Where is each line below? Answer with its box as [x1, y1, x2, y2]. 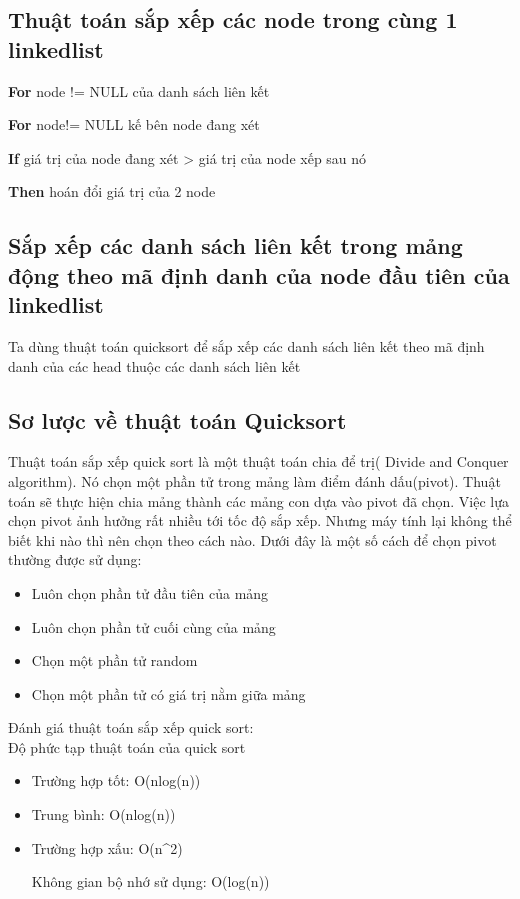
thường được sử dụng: [8, 549, 142, 570]
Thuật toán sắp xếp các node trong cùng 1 [8, 4, 458, 35]
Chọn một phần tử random [31, 650, 198, 671]
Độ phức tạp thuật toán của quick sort [8, 736, 246, 757]
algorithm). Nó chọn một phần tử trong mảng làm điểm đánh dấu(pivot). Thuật [8, 470, 501, 491]
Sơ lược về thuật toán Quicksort [8, 404, 347, 435]
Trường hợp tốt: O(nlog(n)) [31, 770, 201, 791]
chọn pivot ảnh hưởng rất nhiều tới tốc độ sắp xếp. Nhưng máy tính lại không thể [8, 510, 512, 531]
